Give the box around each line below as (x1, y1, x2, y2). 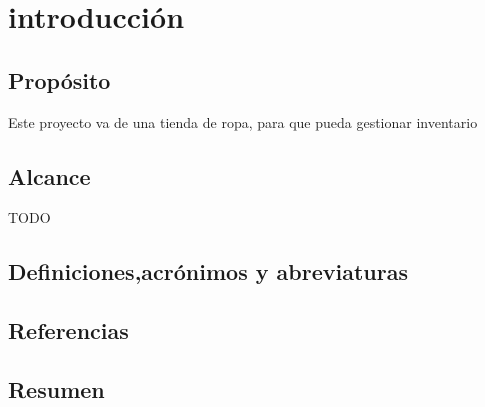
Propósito (8, 64, 111, 95)
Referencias (8, 315, 129, 346)
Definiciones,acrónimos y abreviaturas (8, 256, 408, 287)
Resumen (8, 373, 105, 404)
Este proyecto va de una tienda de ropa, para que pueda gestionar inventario (8, 111, 478, 132)
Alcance (8, 160, 91, 191)
